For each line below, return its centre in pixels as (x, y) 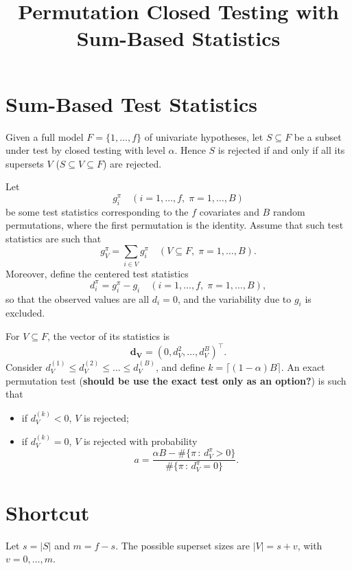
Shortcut (48, 512)
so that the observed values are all (78, 298)
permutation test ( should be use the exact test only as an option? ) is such (176, 380)
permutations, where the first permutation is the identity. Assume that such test (175, 225)
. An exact (303, 366)
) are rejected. (132, 163)
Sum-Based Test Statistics (132, 103)
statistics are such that (54, 238)
